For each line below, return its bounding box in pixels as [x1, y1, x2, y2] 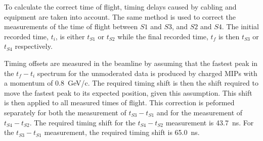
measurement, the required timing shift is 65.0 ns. [44, 127, 200, 137]
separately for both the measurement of [4, 107, 126, 117]
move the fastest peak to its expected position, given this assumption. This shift [4, 87, 252, 98]
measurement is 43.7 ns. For [165, 117, 254, 127]
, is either [55, 31, 85, 41]
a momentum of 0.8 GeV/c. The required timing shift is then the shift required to [4, 78, 258, 88]
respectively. [15, 41, 53, 51]
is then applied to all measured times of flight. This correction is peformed [4, 97, 235, 108]
